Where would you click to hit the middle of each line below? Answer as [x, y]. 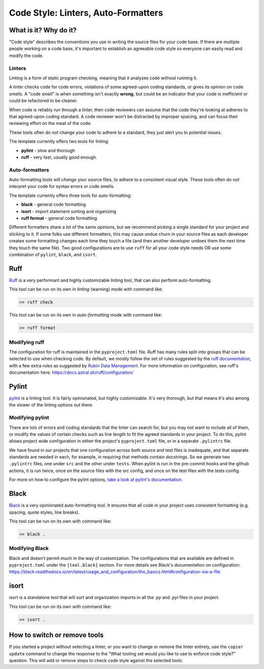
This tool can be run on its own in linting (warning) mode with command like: [86, 289]
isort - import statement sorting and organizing [69, 211]
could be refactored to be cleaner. [43, 101]
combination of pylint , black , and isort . [53, 254]
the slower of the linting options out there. [51, 405]
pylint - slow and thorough [48, 150]
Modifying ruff [27, 342]
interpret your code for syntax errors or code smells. [62, 187]
